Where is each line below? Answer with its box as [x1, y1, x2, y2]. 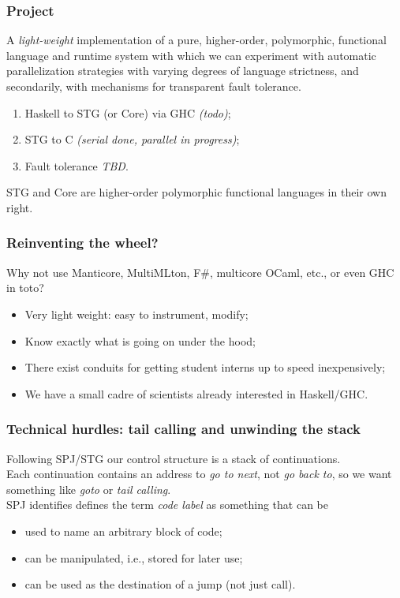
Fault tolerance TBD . [24, 157, 129, 174]
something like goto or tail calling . [6, 480, 171, 497]
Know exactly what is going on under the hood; [24, 332, 256, 349]
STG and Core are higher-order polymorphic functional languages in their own [6, 184, 387, 200]
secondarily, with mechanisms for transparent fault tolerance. [6, 78, 301, 94]
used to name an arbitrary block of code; [24, 522, 222, 539]
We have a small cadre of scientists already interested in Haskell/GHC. [24, 385, 368, 402]
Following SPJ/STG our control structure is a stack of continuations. [6, 450, 341, 466]
